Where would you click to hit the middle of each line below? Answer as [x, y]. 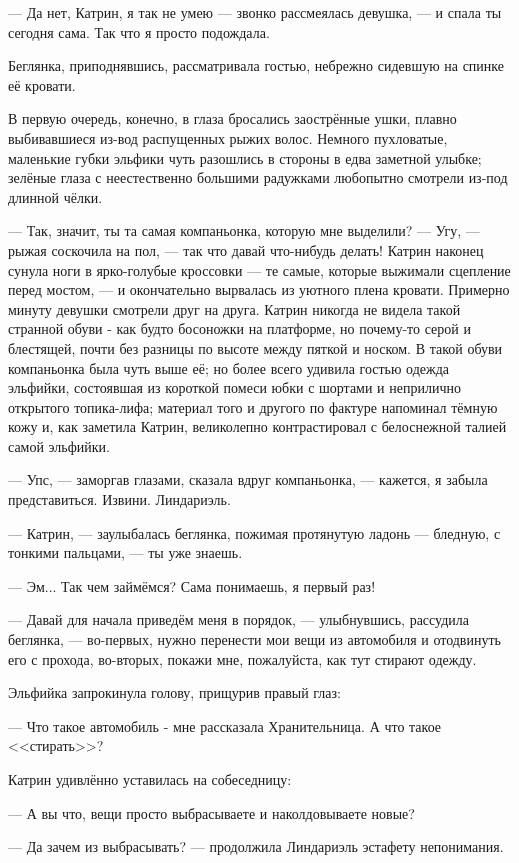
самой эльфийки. [59, 445]
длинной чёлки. [55, 196]
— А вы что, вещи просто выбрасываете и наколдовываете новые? [211, 812]
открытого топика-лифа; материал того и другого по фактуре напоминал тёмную [253, 406]
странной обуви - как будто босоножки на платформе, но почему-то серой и [239, 328]
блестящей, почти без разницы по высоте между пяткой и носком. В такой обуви [255, 347]
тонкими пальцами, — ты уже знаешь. [125, 552]
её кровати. [42, 84]
